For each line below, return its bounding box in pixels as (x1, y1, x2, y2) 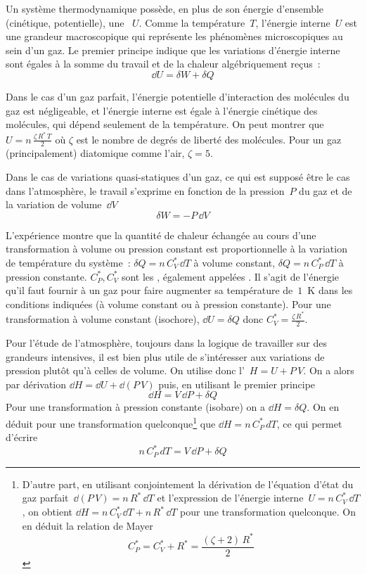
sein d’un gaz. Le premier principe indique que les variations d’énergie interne (6, 42, 340, 57)
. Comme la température (139, 15, 245, 30)
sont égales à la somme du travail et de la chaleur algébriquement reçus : (6, 56, 321, 71)
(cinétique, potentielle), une (6, 15, 124, 30)
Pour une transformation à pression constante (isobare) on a (6, 400, 266, 414)
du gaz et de (299, 183, 352, 198)
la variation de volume (6, 197, 102, 212)
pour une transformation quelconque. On (180, 504, 356, 519)
